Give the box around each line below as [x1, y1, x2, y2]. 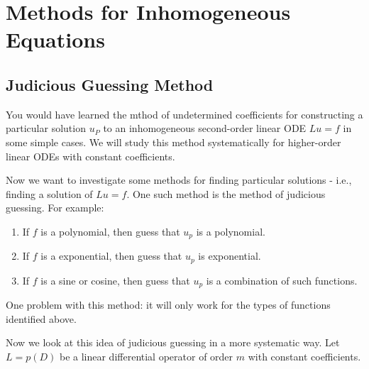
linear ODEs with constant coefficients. [6, 148, 175, 163]
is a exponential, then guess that [40, 248, 182, 263]
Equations [6, 25, 105, 54]
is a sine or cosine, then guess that [40, 272, 190, 287]
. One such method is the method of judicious [126, 186, 326, 201]
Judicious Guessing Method [6, 73, 214, 95]
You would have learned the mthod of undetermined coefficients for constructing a [6, 106, 363, 121]
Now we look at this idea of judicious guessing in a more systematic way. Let [6, 335, 340, 350]
